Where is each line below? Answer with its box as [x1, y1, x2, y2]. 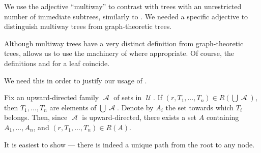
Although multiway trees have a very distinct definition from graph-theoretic [4, 38, 244, 48]
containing [206, 112, 239, 123]
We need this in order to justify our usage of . [4, 75, 147, 85]
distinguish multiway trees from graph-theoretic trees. [4, 21, 172, 32]
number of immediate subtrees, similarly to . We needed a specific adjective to [4, 11, 248, 21]
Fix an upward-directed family [4, 92, 99, 103]
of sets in [113, 92, 142, 103]
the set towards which [165, 102, 234, 112]
